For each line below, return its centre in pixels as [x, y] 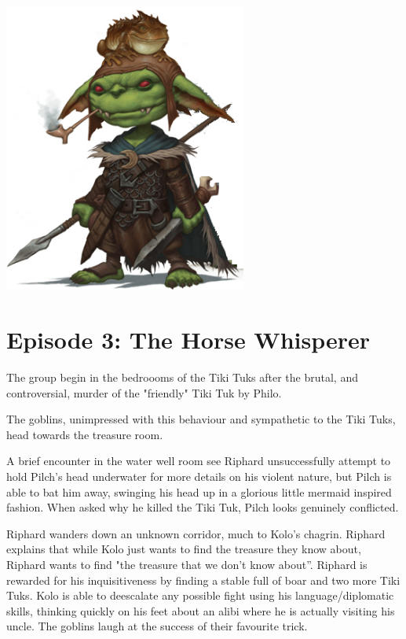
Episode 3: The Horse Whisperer [188, 340]
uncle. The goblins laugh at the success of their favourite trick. [157, 626]
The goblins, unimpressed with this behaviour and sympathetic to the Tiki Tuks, [201, 419]
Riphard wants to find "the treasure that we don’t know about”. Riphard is [187, 564]
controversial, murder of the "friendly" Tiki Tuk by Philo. [144, 392]
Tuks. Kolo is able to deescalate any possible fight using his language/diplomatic [200, 595]
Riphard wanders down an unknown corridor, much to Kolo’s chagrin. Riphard [196, 533]
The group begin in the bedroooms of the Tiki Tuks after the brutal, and [182, 377]
